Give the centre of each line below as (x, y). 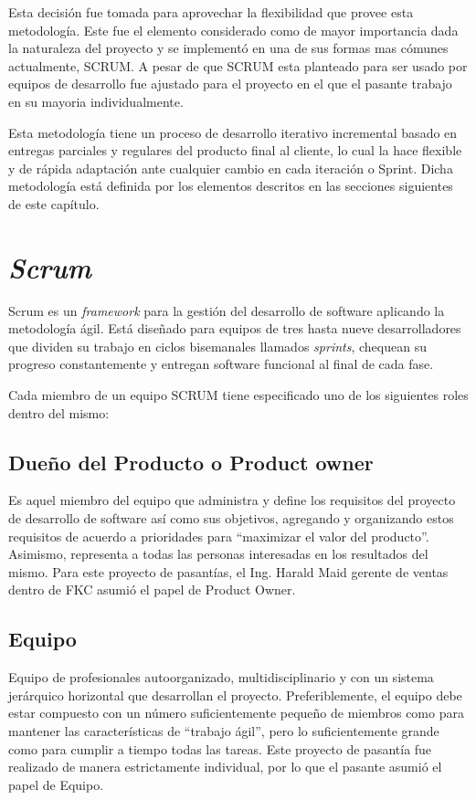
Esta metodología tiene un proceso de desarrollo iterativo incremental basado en (233, 132)
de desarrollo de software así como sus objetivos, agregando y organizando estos (231, 518)
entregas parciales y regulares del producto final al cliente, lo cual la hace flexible (235, 150)
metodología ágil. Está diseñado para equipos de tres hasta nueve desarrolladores (235, 328)
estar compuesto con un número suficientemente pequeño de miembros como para (236, 713)
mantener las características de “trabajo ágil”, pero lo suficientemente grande (224, 730)
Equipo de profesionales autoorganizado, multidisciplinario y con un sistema (221, 677)
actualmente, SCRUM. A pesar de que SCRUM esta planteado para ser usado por (238, 65)
